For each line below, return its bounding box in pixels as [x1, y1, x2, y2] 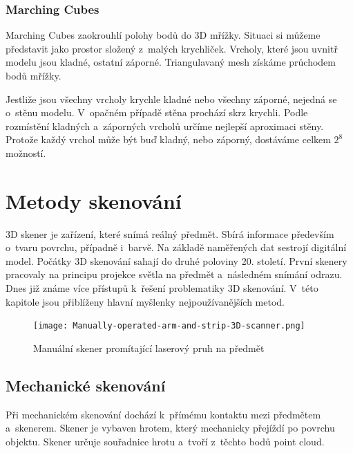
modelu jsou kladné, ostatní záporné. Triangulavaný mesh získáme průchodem [6, 55, 336, 69]
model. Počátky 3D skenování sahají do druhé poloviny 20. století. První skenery [6, 253, 347, 268]
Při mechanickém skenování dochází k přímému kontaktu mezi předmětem [6, 407, 321, 421]
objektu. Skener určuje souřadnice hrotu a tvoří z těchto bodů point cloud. [6, 434, 325, 448]
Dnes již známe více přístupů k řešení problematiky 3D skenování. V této [6, 281, 318, 295]
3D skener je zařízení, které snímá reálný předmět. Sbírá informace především [6, 226, 334, 241]
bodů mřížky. [6, 68, 61, 82]
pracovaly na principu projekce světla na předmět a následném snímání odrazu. [6, 267, 343, 281]
